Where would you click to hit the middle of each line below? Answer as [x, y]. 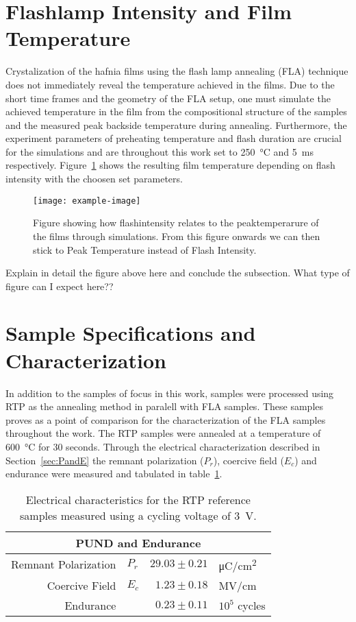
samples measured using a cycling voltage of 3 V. [138, 515]
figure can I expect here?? [60, 286]
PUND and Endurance [138, 542]
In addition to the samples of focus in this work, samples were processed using [170, 393]
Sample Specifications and [131, 333]
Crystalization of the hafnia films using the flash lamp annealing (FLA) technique [177, 71]
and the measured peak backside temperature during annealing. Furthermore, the [176, 124]
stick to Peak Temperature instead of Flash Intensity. [145, 249]
